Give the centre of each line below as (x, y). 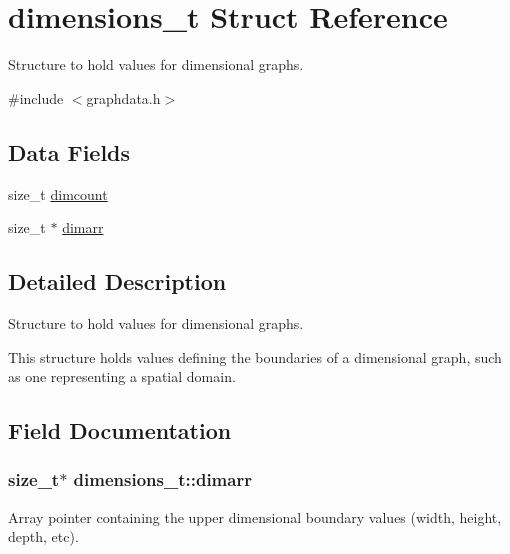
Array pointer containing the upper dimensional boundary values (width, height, (255, 516)
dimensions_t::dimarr (162, 479)
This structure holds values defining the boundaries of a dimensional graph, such (255, 356)
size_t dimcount (58, 193)
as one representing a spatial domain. (122, 376)
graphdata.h (123, 97)
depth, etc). (43, 536)
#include (36, 97)
